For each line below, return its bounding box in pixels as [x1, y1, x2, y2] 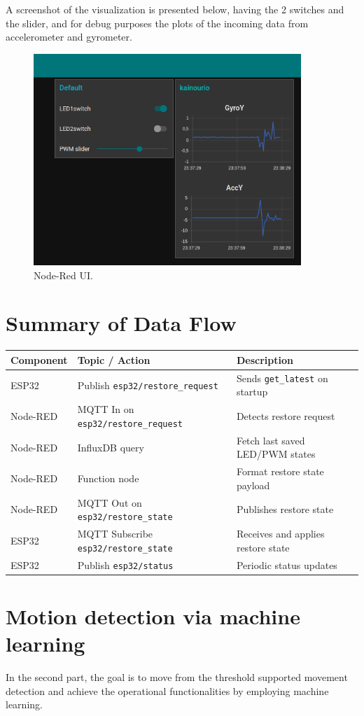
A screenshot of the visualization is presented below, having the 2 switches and [6, 2, 344, 16]
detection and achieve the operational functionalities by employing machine [6, 683, 329, 698]
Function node [77, 470, 139, 485]
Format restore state [236, 464, 324, 479]
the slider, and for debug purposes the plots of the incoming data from [6, 15, 309, 30]
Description [236, 352, 293, 367]
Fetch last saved [236, 433, 305, 447]
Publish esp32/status [77, 557, 174, 572]
